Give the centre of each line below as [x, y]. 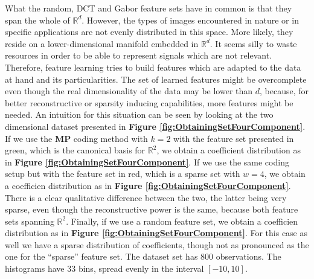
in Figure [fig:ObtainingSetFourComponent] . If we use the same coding [147, 162]
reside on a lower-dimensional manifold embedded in [102, 43]
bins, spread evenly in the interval [141, 268]
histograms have [35, 268]
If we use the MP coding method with [76, 138]
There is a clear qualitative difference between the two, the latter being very [146, 197]
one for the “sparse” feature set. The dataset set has [101, 256]
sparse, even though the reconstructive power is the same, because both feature [152, 209]
